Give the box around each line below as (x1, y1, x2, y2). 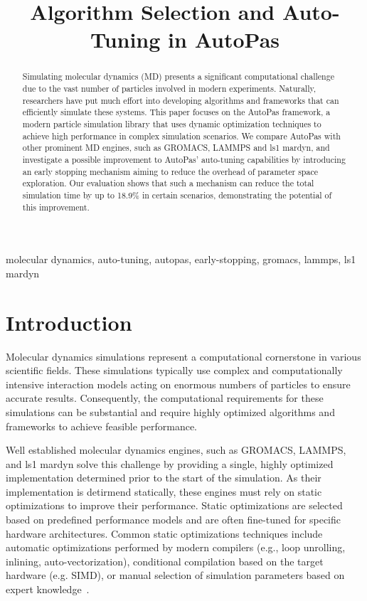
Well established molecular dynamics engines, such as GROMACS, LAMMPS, (6, 442, 346, 457)
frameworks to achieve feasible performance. (6, 418, 198, 433)
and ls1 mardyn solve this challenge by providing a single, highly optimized (6, 456, 334, 471)
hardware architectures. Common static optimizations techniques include (6, 526, 323, 541)
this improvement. (22, 201, 90, 213)
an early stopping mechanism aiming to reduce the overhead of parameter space (22, 165, 318, 177)
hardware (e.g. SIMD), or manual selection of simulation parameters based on (6, 568, 345, 583)
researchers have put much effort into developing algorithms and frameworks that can (22, 94, 339, 106)
